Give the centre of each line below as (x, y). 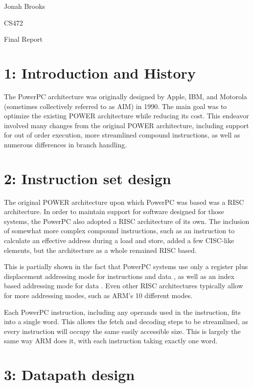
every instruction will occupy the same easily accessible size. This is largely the (122, 331)
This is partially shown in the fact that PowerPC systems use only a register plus (126, 266)
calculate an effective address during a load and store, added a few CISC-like (119, 240)
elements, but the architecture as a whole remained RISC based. (100, 250)
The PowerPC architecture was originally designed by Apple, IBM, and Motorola (126, 96)
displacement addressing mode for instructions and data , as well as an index (119, 276)
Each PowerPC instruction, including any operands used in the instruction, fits (122, 312)
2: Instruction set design (88, 178)
